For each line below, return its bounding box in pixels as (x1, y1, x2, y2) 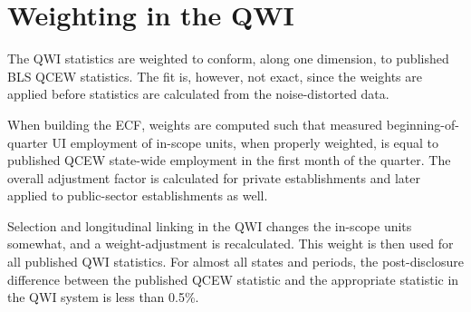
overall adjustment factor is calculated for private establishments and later (7, 168, 420, 187)
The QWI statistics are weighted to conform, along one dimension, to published (7, 49, 449, 68)
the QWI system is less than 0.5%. (7, 288, 199, 307)
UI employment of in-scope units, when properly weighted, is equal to (52, 132, 438, 151)
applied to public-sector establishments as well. (7, 186, 268, 205)
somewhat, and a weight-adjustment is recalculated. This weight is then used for (7, 234, 454, 253)
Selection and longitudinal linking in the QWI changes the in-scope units (7, 216, 412, 235)
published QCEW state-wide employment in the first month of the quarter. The (7, 151, 451, 170)
